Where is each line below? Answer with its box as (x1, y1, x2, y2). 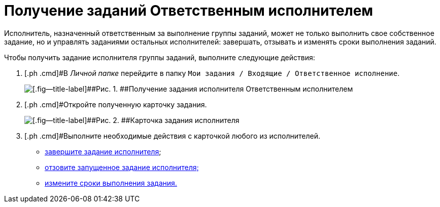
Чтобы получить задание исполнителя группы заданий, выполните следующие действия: (4, 53, 315, 62)
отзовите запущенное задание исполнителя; (45, 162, 199, 172)
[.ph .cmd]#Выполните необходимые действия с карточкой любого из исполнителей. (24, 131, 320, 140)
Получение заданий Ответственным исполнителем (4, 2, 374, 19)
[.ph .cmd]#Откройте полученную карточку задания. (24, 100, 207, 109)
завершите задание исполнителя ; (45, 147, 161, 156)
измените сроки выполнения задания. (45, 178, 177, 187)
